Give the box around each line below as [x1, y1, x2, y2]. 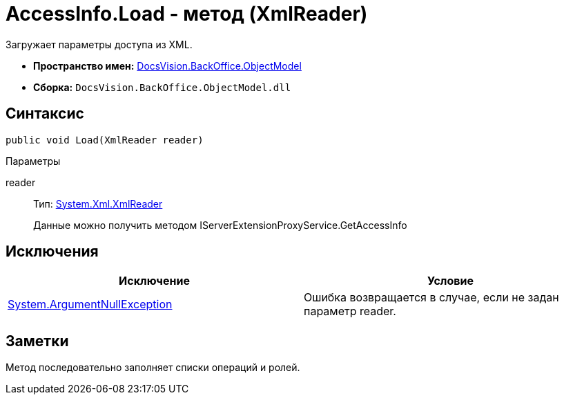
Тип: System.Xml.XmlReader [33, 197, 163, 210]
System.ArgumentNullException [8, 297, 173, 312]
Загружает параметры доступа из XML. [6, 38, 193, 50]
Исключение [119, 274, 190, 288]
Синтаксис [6, 105, 84, 123]
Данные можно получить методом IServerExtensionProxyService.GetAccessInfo [33, 219, 407, 231]
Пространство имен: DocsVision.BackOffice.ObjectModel [33, 59, 302, 72]
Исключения [6, 243, 99, 261]
